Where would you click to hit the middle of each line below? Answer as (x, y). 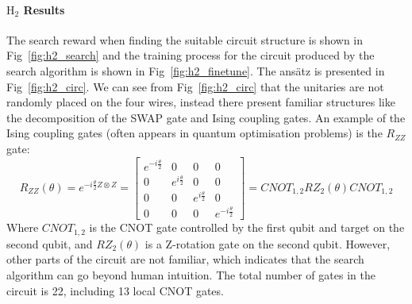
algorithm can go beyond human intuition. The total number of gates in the (191, 275)
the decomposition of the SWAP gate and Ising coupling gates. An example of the (206, 117)
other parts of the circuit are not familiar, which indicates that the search (185, 259)
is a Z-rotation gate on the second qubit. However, (268, 243)
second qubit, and (50, 243)
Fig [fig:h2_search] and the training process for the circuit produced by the (191, 55)
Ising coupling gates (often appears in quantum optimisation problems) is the (194, 133)
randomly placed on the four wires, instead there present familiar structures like (201, 102)
